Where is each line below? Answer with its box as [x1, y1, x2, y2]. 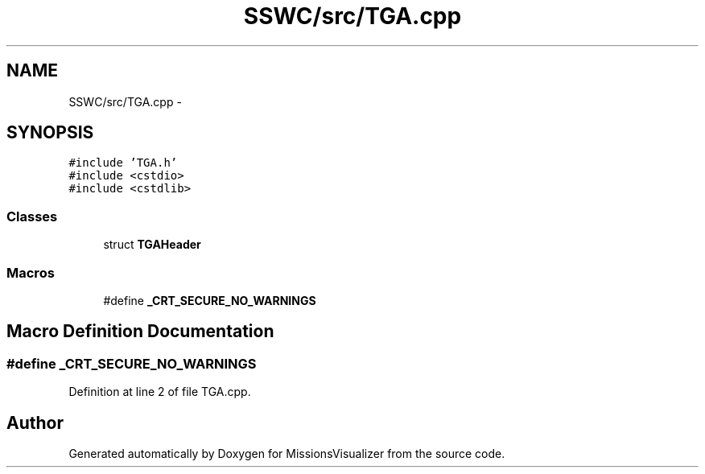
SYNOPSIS [6, 122, 94, 143]
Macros [6, 264, 55, 281]
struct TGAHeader [103, 237, 201, 252]
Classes [6, 208, 58, 225]
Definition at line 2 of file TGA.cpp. [68, 385, 251, 399]
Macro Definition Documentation [6, 321, 274, 342]
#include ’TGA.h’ [68, 156, 178, 170]
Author [6, 412, 64, 433]
